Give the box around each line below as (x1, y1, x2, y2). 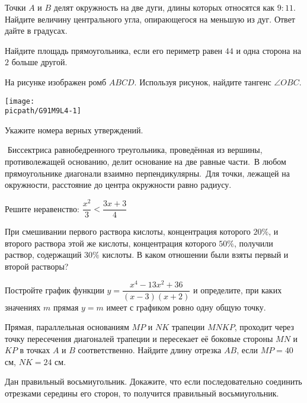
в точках (20, 344, 50, 356)
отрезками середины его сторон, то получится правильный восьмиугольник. (5, 387, 279, 399)
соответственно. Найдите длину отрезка (78, 344, 222, 356)
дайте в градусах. (5, 24, 68, 37)
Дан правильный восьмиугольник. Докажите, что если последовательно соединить (5, 375, 302, 388)
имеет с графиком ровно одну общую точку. (106, 300, 266, 313)
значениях (5, 300, 41, 313)
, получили (234, 236, 273, 249)
